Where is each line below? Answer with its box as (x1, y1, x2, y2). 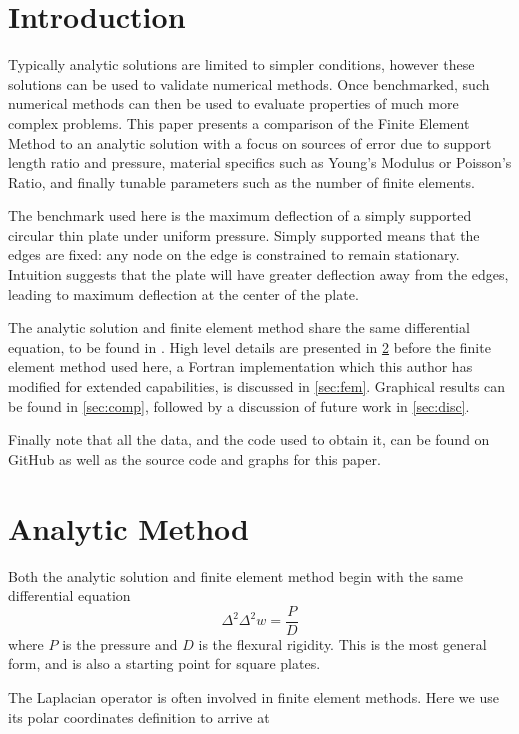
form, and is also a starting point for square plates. (8, 653, 321, 674)
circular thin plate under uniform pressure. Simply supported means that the (8, 224, 480, 245)
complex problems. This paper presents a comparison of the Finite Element (8, 112, 470, 133)
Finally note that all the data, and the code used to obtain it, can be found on (8, 429, 490, 450)
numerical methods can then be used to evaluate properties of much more (8, 93, 459, 114)
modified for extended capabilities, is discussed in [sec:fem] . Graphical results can (8, 376, 506, 397)
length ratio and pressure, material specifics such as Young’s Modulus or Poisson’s (8, 152, 512, 173)
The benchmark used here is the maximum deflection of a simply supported (8, 205, 472, 226)
